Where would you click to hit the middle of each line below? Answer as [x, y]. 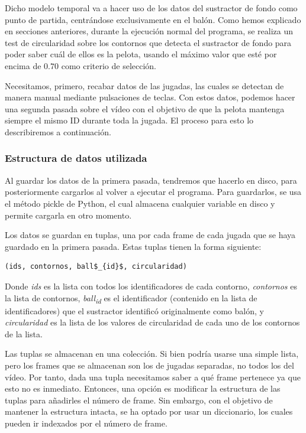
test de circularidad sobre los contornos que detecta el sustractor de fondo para [148, 42]
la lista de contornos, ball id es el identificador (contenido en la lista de [131, 298]
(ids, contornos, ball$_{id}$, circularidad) [96, 267]
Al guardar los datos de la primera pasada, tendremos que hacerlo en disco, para [151, 180]
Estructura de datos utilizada [76, 158]
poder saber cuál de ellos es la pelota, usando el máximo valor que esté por [141, 54]
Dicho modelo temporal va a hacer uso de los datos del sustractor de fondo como [151, 8]
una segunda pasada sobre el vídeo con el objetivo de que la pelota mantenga [145, 108]
